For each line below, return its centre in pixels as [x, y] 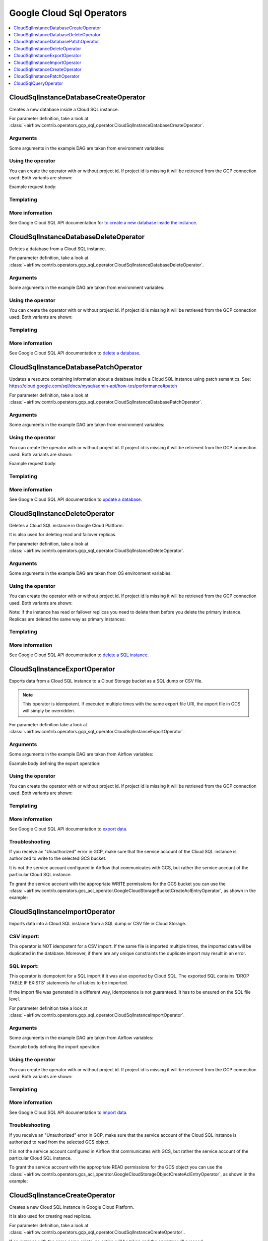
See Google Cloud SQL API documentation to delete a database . [75, 353]
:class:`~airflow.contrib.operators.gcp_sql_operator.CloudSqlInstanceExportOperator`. [97, 732]
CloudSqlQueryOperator [38, 83]
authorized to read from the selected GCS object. [60, 1142]
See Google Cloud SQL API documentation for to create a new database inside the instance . [103, 223]
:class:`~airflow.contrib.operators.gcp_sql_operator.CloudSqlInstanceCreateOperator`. [97, 1232]
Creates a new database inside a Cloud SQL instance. [64, 109]
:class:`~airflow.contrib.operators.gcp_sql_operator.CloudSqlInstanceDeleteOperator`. [97, 551]
